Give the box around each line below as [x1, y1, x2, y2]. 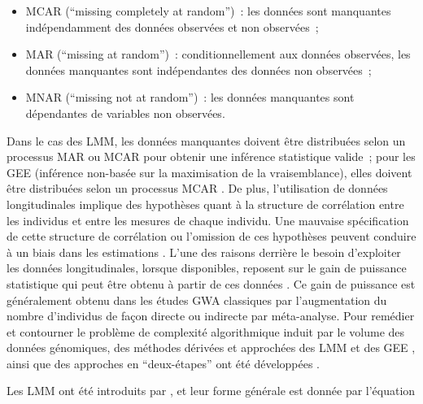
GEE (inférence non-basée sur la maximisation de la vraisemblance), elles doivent [7, 163, 412, 180]
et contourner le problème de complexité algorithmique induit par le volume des [7, 323, 405, 340]
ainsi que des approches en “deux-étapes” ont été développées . [7, 354, 320, 371]
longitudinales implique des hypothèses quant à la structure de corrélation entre [7, 195, 404, 212]
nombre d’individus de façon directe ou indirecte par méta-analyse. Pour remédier [7, 307, 415, 324]
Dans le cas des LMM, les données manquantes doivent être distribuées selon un [7, 132, 406, 149]
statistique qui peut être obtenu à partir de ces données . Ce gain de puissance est [7, 275, 416, 292]
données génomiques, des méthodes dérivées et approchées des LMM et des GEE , [7, 339, 416, 356]
